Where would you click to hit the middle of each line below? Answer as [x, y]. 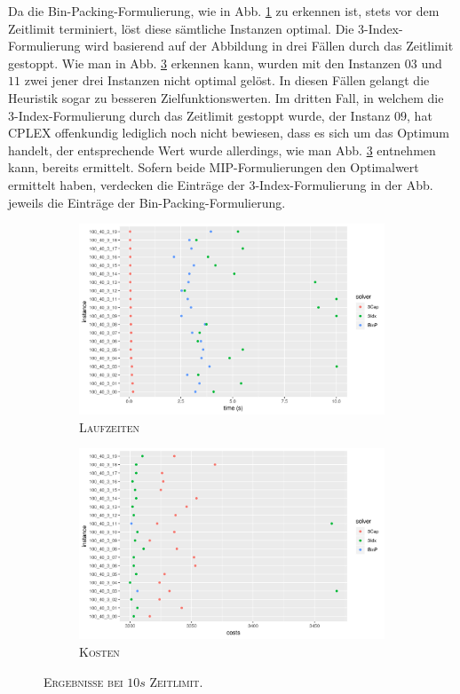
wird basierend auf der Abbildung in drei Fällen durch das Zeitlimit [269, 46]
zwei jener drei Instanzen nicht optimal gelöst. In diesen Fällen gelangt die [227, 80]
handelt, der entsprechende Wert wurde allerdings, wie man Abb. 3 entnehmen [222, 150]
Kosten [99, 651]
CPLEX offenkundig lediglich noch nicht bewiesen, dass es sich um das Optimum [229, 133]
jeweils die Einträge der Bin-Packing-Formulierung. [147, 202]
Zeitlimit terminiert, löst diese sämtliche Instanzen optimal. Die [181, 28]
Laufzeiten [110, 426]
